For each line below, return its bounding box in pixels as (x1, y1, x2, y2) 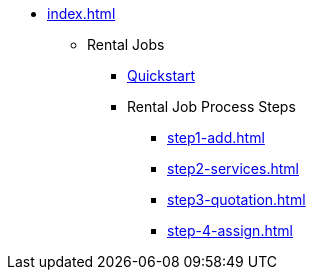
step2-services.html (167, 160, 299, 177)
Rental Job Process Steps (127, 98, 296, 115)
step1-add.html (167, 129, 265, 146)
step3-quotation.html (167, 191, 306, 208)
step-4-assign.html (167, 222, 293, 239)
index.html (47, 5, 116, 22)
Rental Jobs (87, 36, 165, 53)
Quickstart (127, 67, 196, 84)
